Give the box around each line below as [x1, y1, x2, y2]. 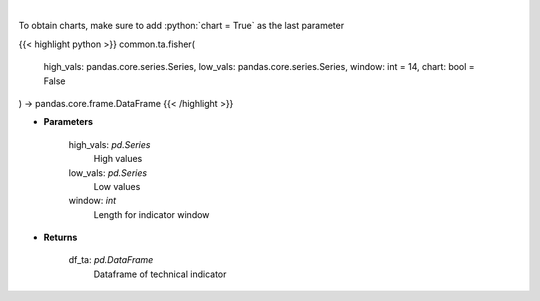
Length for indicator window [93, 208, 210, 220]
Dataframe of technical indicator [93, 268, 227, 280]
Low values [93, 180, 141, 192]
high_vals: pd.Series [68, 138, 151, 150]
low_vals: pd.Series [68, 166, 148, 179]
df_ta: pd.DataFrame [68, 254, 154, 266]
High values [93, 153, 143, 165]
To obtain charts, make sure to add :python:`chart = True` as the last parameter [18, 20, 345, 32]
